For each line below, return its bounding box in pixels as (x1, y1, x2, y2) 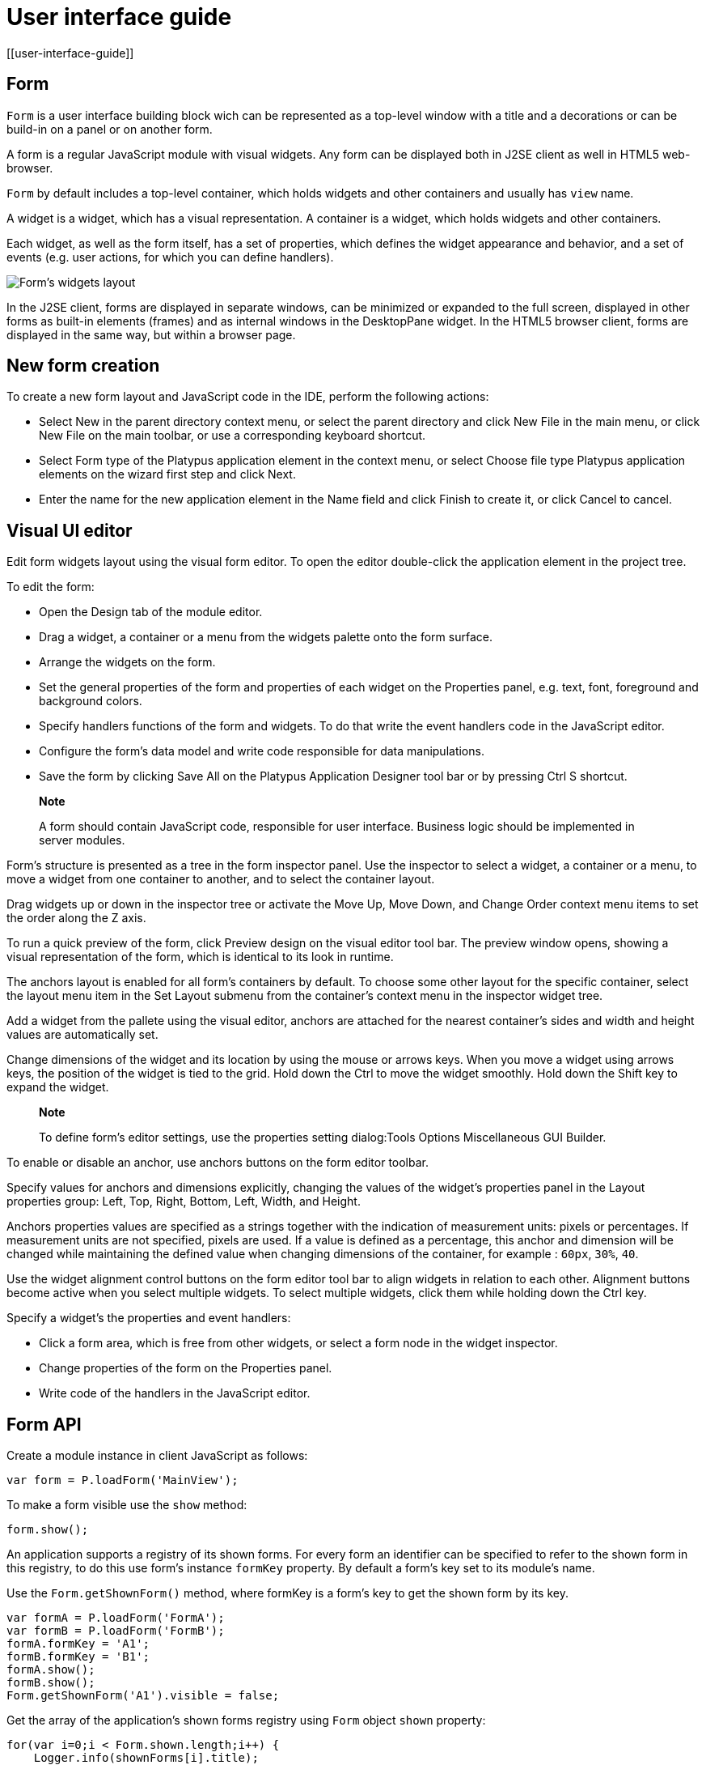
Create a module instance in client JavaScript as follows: (6, 1448, 308, 1463)
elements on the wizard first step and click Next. (39, 467, 296, 482)
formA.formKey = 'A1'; (6, 1637, 150, 1651)
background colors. (39, 694, 142, 708)
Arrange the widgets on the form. (39, 655, 216, 670)
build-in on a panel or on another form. (6, 121, 213, 136)
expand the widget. (6, 1080, 109, 1095)
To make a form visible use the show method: (6, 1498, 247, 1512)
